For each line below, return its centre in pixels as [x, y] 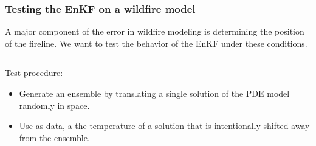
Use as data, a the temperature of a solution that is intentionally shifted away [164, 126]
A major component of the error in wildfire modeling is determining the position [155, 31]
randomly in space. [54, 105]
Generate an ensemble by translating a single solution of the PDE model [154, 93]
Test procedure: [34, 73]
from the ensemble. [54, 137]
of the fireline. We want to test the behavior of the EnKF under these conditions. [156, 43]
